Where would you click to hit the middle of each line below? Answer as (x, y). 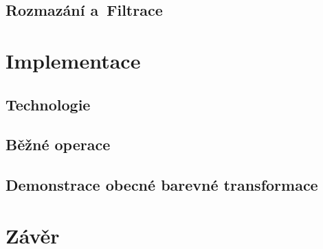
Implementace (73, 60)
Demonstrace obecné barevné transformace (162, 185)
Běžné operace (58, 144)
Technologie (48, 104)
